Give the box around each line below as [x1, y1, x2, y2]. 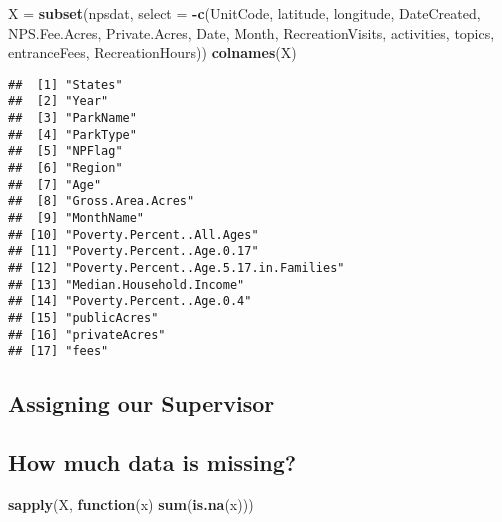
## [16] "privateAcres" [8, 327, 166, 342]
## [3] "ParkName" [8, 111, 137, 126]
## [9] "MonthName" [8, 211, 145, 226]
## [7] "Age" [8, 177, 102, 192]
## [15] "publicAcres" [8, 310, 159, 325]
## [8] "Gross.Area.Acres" [8, 194, 195, 209]
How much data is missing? [8, 447, 297, 478]
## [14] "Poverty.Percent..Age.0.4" [8, 294, 252, 309]
